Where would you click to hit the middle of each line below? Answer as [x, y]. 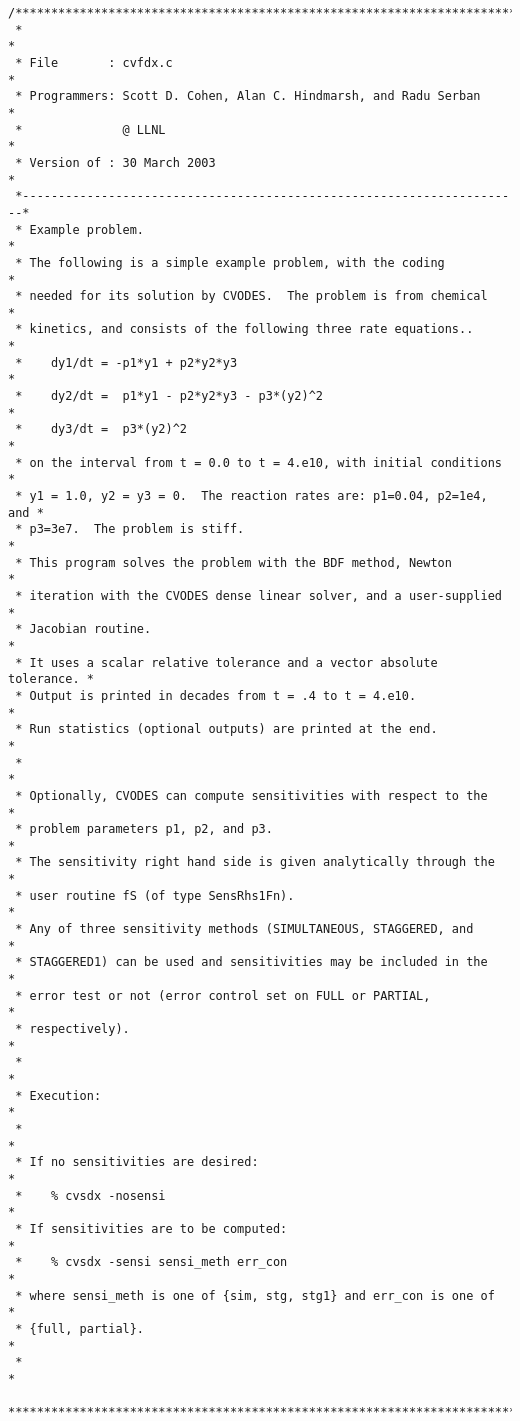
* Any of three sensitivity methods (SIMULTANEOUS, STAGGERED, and [244, 929]
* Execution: [58, 1095]
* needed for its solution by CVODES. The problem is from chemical [251, 296]
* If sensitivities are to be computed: [151, 1228]
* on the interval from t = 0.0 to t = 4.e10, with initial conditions [258, 462]
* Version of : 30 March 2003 [115, 162]
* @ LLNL [90, 129]
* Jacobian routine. [83, 629]
